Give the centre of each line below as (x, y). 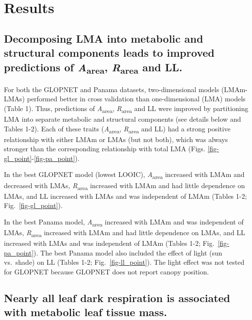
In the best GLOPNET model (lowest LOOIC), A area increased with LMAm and (124, 175)
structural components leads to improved (109, 53)
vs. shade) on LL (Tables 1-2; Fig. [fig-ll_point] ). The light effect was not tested (124, 262)
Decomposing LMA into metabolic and (104, 38)
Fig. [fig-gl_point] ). (33, 205)
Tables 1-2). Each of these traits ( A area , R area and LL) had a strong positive (117, 129)
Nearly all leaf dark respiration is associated (117, 297)
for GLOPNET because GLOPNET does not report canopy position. (107, 271)
